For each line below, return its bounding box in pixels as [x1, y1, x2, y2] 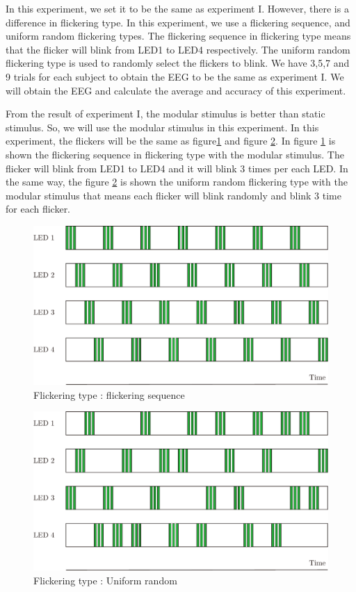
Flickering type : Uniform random [33, 573, 177, 588]
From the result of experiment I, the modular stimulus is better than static [6, 106, 325, 121]
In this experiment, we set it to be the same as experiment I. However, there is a [6, 1, 349, 15]
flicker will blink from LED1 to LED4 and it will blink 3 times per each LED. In [6, 161, 348, 175]
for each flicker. [6, 202, 71, 216]
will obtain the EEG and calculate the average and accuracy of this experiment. [6, 83, 346, 97]
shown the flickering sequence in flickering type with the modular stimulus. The [6, 147, 344, 161]
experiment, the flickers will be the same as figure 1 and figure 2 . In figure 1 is [6, 133, 336, 148]
